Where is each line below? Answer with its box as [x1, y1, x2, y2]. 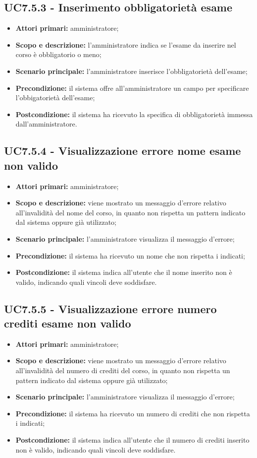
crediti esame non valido [4, 316, 131, 331]
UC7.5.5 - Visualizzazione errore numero [4, 301, 217, 316]
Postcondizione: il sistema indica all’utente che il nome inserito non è [15, 267, 232, 277]
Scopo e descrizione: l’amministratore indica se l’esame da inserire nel [15, 39, 236, 50]
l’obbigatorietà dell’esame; [15, 92, 95, 103]
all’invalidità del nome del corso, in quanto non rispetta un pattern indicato [15, 207, 246, 217]
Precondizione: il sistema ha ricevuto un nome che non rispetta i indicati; [15, 250, 245, 261]
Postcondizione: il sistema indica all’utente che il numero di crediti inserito [15, 435, 250, 445]
